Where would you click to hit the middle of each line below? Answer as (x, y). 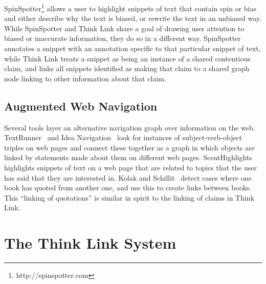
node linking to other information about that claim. (85, 78)
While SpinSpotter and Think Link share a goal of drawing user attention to (124, 28)
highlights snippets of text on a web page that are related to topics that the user (130, 167)
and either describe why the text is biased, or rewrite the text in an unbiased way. (133, 18)
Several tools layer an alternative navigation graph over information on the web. (130, 127)
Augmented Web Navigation (81, 106)
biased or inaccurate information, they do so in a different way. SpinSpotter (123, 38)
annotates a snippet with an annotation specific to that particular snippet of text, (132, 48)
